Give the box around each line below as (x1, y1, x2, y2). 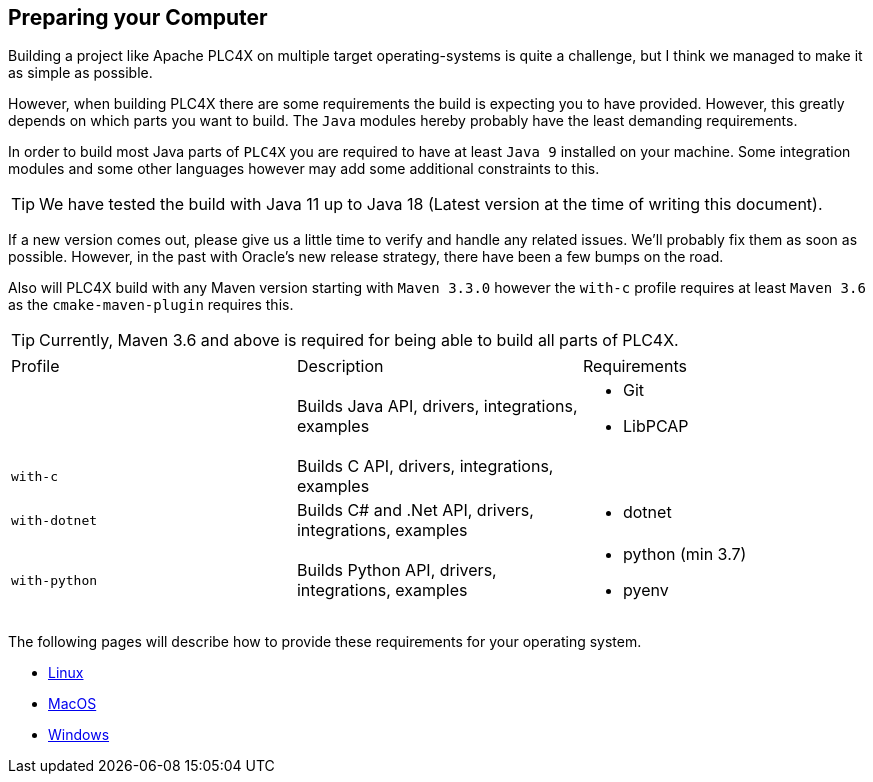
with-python (11, 572, 98, 588)
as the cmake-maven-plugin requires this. (8, 296, 294, 314)
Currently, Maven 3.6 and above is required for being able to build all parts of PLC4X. (39, 330, 679, 351)
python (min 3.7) (622, 544, 747, 565)
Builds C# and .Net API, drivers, (296, 500, 534, 521)
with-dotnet (11, 512, 98, 528)
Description (296, 356, 384, 377)
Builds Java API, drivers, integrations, (296, 396, 578, 417)
